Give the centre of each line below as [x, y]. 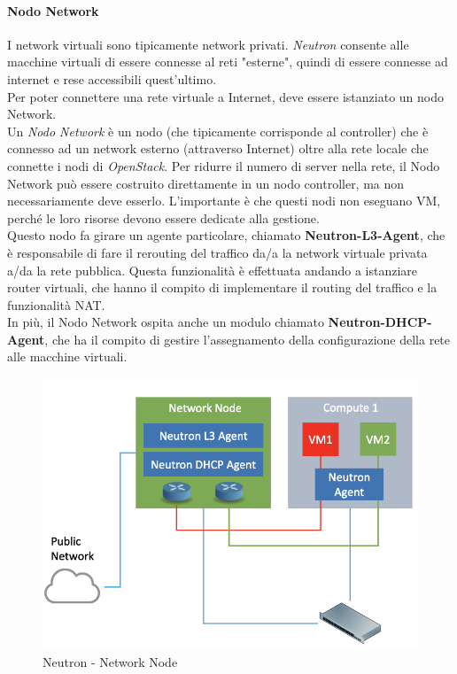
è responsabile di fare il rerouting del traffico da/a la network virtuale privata [217, 252]
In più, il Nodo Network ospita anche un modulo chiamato [166, 322]
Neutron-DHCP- [380, 322]
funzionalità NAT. [56, 304]
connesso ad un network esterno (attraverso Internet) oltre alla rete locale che [218, 148]
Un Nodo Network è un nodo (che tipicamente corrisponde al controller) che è [218, 131]
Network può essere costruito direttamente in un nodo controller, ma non [206, 183]
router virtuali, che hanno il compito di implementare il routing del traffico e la [222, 287]
